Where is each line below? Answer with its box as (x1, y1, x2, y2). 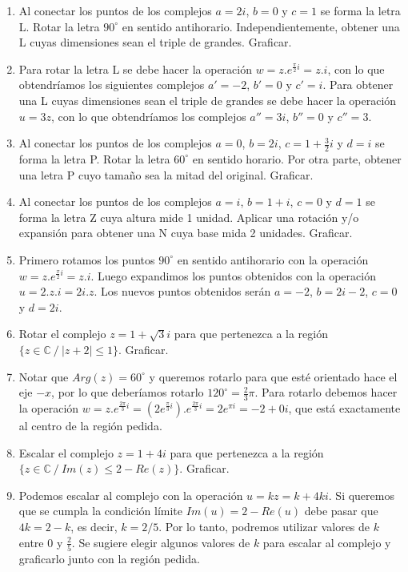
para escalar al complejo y (262, 534, 391, 550)
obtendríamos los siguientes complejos (18, 76, 205, 93)
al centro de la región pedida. (18, 417, 162, 433)
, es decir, (70, 518, 118, 534)
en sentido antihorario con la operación (177, 251, 369, 268)
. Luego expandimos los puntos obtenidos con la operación (90, 267, 376, 284)
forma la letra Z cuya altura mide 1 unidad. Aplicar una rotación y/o (18, 208, 359, 225)
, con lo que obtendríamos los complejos (50, 107, 246, 124)
